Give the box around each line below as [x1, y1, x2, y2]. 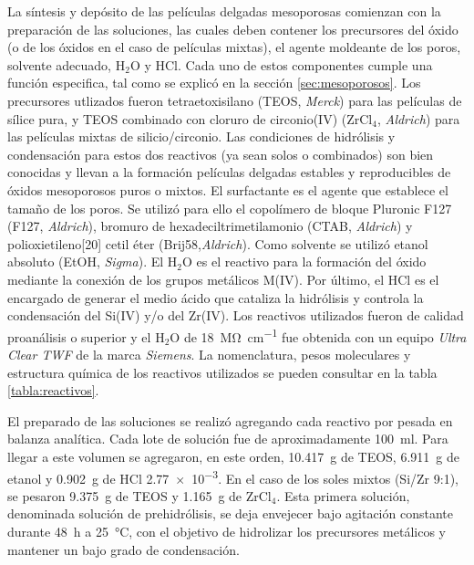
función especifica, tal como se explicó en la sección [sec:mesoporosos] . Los [7, 73, 421, 92]
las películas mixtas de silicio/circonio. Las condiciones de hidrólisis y [7, 127, 396, 146]
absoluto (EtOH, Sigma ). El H [7, 252, 178, 271]
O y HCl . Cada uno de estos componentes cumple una [129, 55, 433, 74]
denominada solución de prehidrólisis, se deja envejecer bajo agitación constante [7, 504, 453, 523]
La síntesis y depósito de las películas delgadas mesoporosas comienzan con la [7, 2, 441, 20]
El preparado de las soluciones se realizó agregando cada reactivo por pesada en [7, 411, 453, 430]
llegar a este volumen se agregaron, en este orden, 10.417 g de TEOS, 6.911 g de [7, 446, 459, 466]
